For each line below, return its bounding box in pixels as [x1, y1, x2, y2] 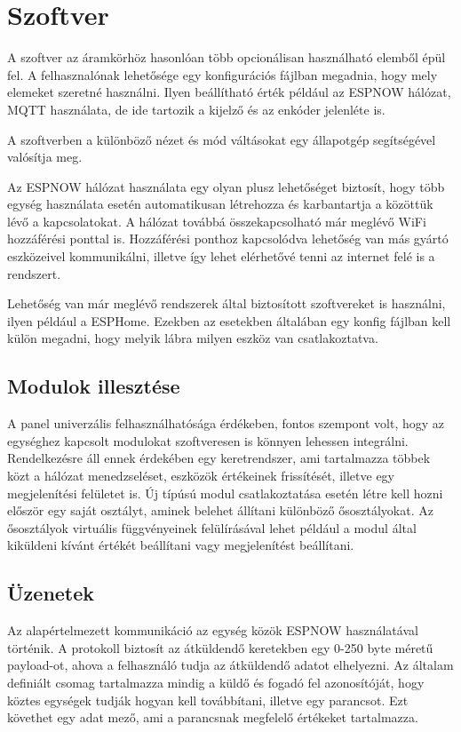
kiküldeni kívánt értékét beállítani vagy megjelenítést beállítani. [7, 536, 354, 554]
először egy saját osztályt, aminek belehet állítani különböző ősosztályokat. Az [7, 501, 433, 520]
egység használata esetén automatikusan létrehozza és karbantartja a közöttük [7, 195, 433, 213]
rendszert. [7, 264, 61, 282]
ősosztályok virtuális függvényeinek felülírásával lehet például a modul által [7, 518, 417, 537]
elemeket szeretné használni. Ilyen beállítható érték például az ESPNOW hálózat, [7, 83, 451, 101]
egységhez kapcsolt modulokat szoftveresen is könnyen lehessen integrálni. [7, 431, 409, 450]
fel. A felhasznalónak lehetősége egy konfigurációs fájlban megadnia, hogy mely [7, 65, 438, 84]
